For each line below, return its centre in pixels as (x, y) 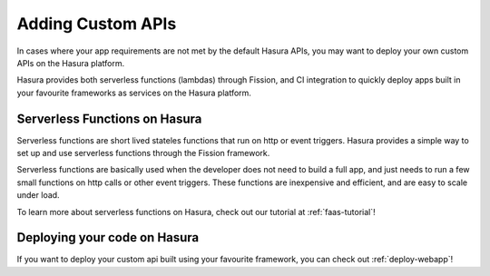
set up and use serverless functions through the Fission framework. (143, 153)
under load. (38, 195)
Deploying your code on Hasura (108, 237)
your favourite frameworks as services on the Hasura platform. (134, 93)
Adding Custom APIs (97, 24)
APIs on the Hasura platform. (71, 63)
